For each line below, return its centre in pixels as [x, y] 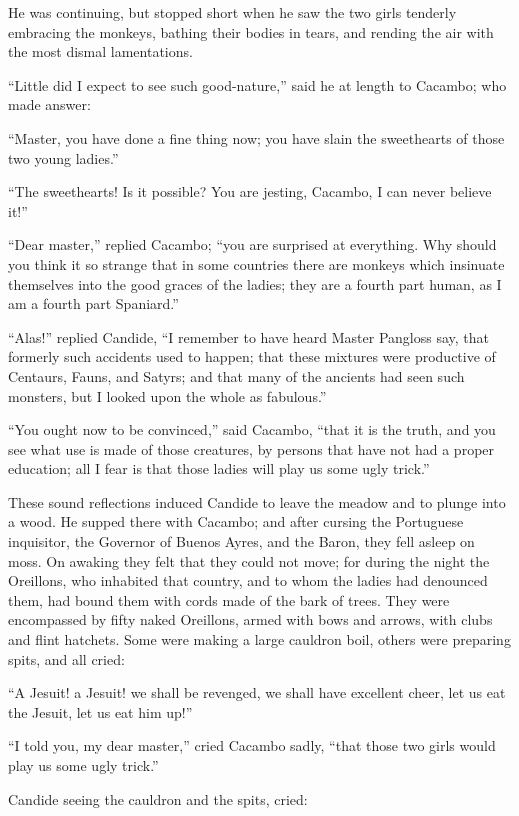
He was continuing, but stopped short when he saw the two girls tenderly [232, 12]
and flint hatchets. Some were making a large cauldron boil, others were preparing [259, 639]
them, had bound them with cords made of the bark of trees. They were [229, 599]
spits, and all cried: [66, 658]
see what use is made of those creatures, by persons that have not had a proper [251, 448]
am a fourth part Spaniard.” [93, 303]
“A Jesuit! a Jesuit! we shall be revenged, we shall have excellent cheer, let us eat [257, 692]
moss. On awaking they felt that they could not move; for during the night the [249, 560]
